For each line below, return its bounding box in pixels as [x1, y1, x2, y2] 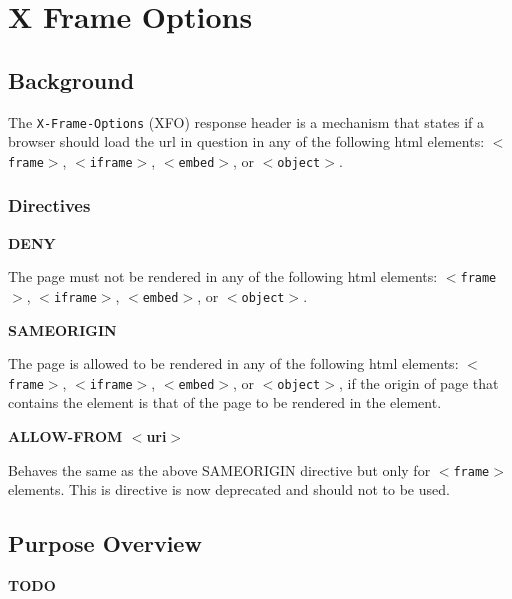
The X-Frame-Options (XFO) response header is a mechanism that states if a [8, 111, 484, 132]
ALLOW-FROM [8, 426, 123, 447]
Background [8, 64, 135, 95]
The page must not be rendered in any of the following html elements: [8, 266, 438, 287]
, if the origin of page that [338, 372, 499, 393]
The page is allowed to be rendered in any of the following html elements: [8, 353, 459, 374]
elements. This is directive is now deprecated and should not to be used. [8, 479, 450, 500]
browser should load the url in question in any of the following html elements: [8, 131, 485, 152]
